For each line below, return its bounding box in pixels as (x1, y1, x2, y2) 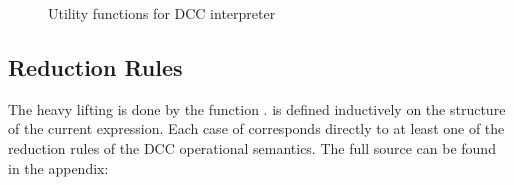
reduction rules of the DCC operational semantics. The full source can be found (8, 137, 496, 158)
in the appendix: (8, 157, 109, 178)
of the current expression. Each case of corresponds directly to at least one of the (8, 118, 505, 139)
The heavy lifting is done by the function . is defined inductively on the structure (8, 98, 506, 119)
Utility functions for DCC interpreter (48, 3, 276, 23)
